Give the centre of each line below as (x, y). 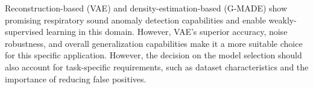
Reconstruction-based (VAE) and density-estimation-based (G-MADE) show (146, 8)
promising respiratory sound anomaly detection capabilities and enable (135, 20)
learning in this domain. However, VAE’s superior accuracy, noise (167, 32)
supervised (24, 32)
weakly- (283, 20)
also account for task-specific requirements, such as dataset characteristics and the (157, 66)
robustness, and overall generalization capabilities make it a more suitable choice (154, 43)
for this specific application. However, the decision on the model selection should (153, 55)
